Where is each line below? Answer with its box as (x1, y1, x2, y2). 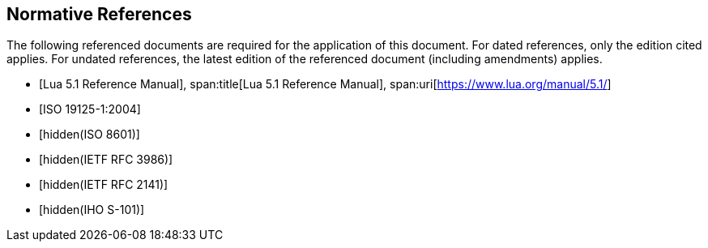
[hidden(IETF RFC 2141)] (39, 177, 168, 192)
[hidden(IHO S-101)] (39, 203, 145, 217)
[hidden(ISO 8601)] (39, 127, 140, 142)
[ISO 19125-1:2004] (39, 102, 141, 117)
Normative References (6, 4, 192, 24)
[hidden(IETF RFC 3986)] (39, 152, 173, 167)
